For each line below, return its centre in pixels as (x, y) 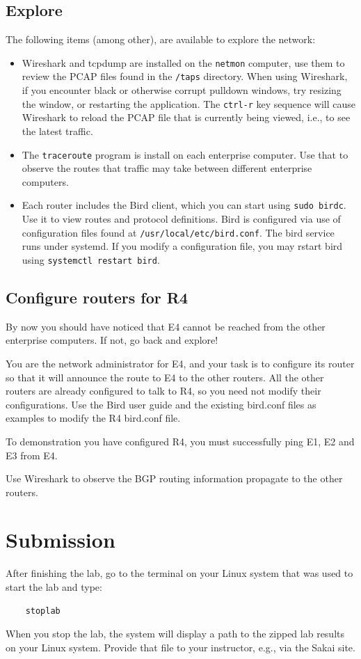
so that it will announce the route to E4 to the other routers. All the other (165, 377)
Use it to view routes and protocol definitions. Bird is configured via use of (181, 219)
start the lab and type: (54, 587)
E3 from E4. (32, 455)
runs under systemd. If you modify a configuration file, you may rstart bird (182, 246)
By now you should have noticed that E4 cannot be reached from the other (166, 326)
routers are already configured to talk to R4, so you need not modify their (163, 391)
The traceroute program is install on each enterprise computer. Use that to (185, 154)
